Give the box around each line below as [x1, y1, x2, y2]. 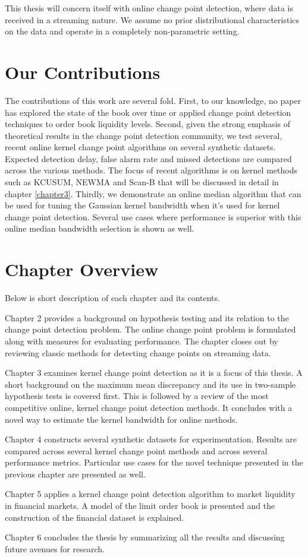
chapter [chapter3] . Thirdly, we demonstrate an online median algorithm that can [5, 187, 301, 200]
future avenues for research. [5, 542, 105, 555]
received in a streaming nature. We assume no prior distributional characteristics [5, 13, 300, 26]
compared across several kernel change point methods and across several [5, 444, 268, 457]
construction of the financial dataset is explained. [5, 511, 184, 523]
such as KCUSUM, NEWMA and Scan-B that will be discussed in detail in [5, 176, 279, 188]
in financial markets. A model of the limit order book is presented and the [5, 499, 275, 512]
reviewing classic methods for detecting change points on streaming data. [5, 346, 271, 359]
